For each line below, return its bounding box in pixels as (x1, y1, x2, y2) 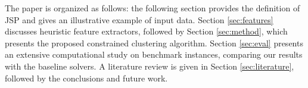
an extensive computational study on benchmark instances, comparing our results (5, 48, 303, 61)
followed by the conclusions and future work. (5, 71, 168, 84)
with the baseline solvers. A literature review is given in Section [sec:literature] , (5, 59, 294, 72)
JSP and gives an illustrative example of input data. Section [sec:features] (5, 13, 273, 26)
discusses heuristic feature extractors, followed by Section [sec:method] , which (5, 25, 288, 37)
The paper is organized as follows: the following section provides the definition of (5, 2, 300, 14)
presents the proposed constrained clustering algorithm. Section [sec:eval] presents (5, 36, 303, 49)
